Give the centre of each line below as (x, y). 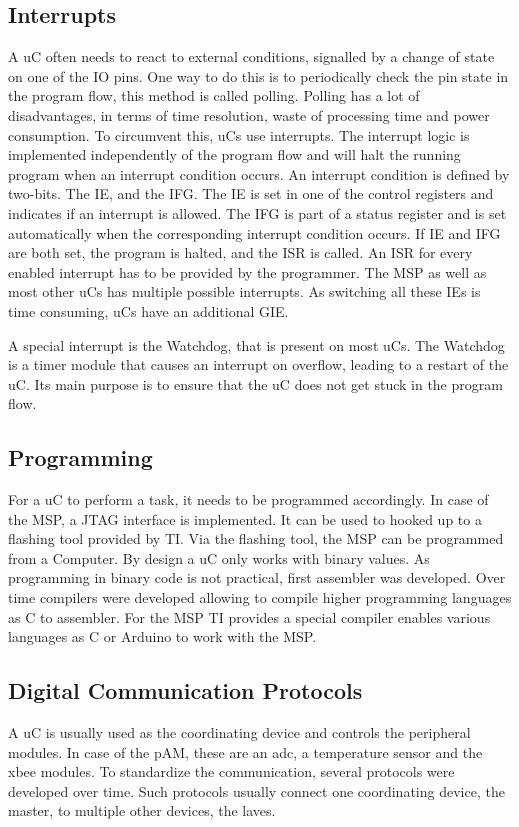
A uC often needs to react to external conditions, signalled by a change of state (251, 56)
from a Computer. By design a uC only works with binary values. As (219, 557)
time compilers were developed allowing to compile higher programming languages (260, 597)
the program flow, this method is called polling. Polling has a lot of (214, 95)
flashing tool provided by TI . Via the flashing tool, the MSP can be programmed (256, 538)
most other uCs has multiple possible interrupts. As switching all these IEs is (244, 291)
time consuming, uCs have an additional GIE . (148, 310)
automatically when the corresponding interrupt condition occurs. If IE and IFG (254, 232)
